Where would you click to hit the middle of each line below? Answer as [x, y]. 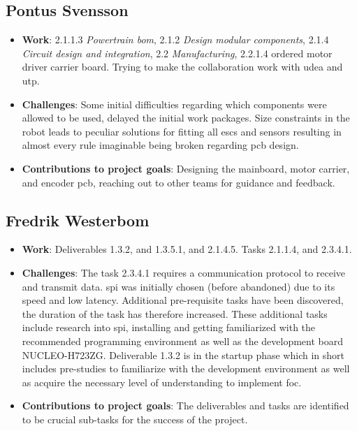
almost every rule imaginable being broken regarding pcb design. [160, 145]
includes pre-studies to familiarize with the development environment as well [186, 368]
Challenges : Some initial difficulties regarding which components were [174, 104]
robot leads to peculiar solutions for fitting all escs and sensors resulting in [182, 131]
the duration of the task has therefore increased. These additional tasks [175, 313]
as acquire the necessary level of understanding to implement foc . [162, 382]
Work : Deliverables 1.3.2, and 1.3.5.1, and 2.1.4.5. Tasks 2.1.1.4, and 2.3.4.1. [187, 249]
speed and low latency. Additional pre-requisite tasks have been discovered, [183, 300]
